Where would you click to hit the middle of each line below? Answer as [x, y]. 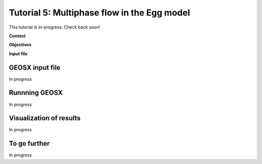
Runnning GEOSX [36, 93]
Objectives [20, 45]
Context [17, 36]
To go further [29, 143]
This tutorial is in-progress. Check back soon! [55, 27]
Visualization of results [45, 118]
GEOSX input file [35, 67]
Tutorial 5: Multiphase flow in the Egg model [99, 13]
